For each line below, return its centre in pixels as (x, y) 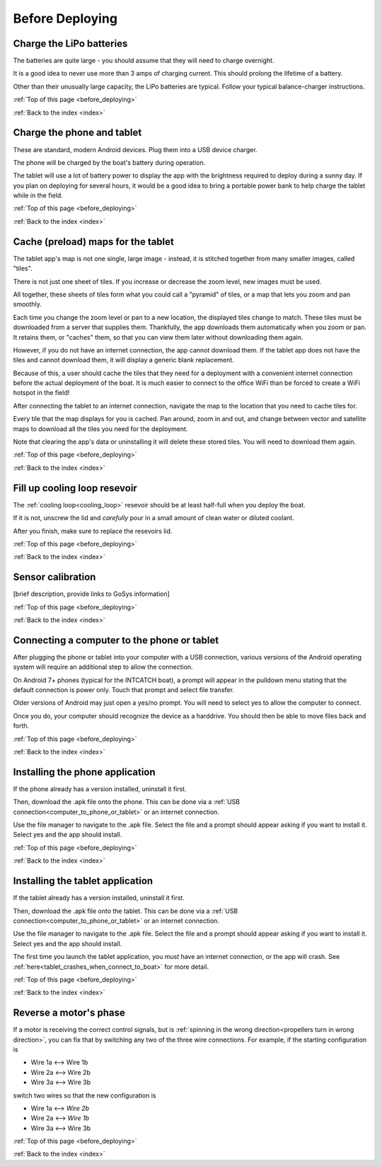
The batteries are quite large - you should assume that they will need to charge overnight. (144, 61)
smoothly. (28, 304)
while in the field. (38, 195)
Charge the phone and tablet (77, 133)
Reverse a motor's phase (69, 1013)
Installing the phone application (84, 772)
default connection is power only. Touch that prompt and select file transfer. (124, 690)
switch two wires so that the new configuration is (85, 1095)
